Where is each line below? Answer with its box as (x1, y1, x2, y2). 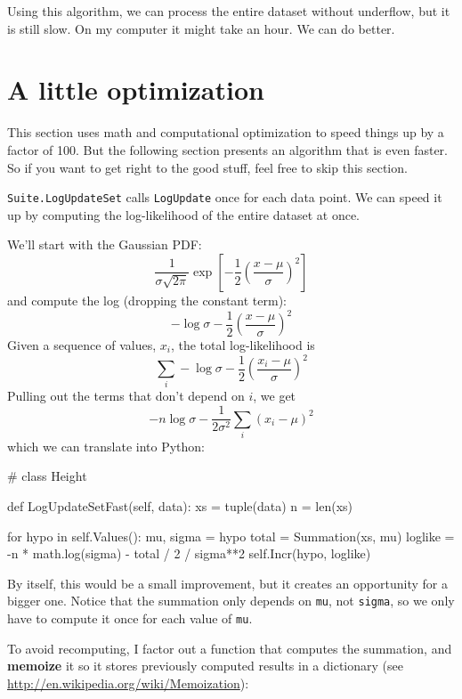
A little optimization (7, 71, 264, 108)
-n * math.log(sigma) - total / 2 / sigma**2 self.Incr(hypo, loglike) (7, 544, 371, 563)
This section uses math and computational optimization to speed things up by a (7, 123, 444, 142)
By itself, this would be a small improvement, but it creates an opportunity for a (7, 573, 448, 592)
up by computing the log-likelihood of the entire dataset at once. (7, 205, 361, 224)
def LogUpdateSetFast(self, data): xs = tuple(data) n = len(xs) (7, 497, 353, 516)
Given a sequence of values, (7, 336, 157, 354)
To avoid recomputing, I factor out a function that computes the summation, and (7, 638, 452, 657)
